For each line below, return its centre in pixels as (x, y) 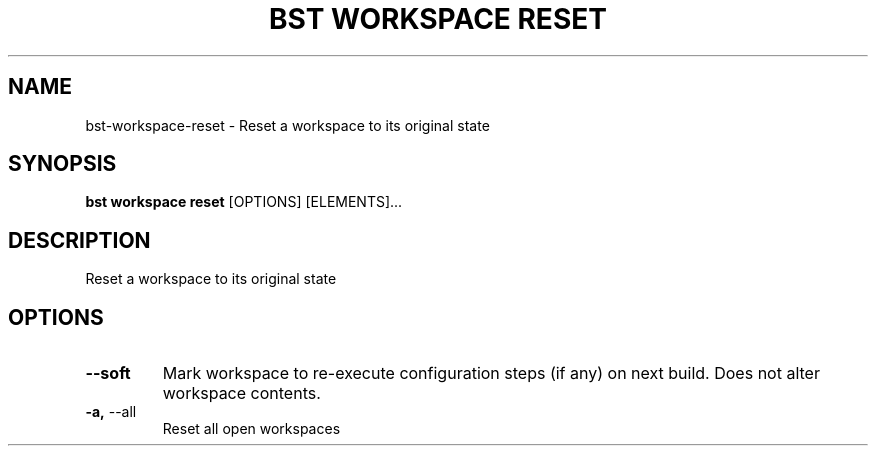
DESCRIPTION (79, 240)
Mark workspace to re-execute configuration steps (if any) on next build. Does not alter (491, 373)
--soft (108, 373)
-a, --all (111, 412)
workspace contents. (241, 393)
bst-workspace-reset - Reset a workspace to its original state (287, 125)
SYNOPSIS (62, 164)
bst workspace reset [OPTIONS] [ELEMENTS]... (244, 202)
